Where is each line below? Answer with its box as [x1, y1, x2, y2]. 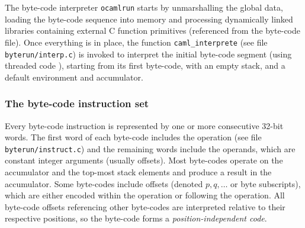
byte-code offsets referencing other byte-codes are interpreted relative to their [5, 200, 285, 213]
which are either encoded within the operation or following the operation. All [5, 189, 285, 201]
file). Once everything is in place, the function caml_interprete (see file [5, 36, 268, 48]
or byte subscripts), [230, 177, 301, 190]
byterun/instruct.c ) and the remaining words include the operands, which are [5, 142, 296, 155]
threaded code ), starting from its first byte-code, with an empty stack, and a [5, 59, 285, 72]
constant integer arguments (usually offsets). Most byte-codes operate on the [5, 154, 283, 166]
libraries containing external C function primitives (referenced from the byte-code [5, 24, 300, 37]
